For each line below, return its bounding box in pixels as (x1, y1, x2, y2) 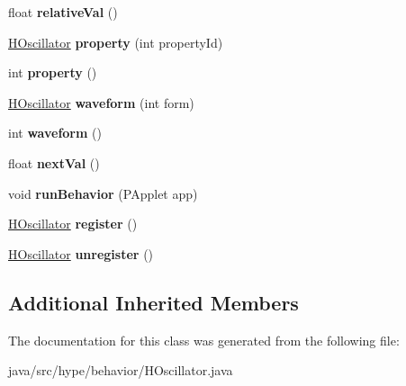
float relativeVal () (8, 3, 118, 21)
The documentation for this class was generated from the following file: (8, 330, 400, 349)
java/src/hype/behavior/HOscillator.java (8, 361, 233, 380)
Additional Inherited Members (8, 288, 299, 316)
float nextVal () (8, 153, 100, 172)
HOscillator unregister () (8, 244, 154, 263)
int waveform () (8, 123, 102, 142)
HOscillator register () (8, 214, 138, 233)
